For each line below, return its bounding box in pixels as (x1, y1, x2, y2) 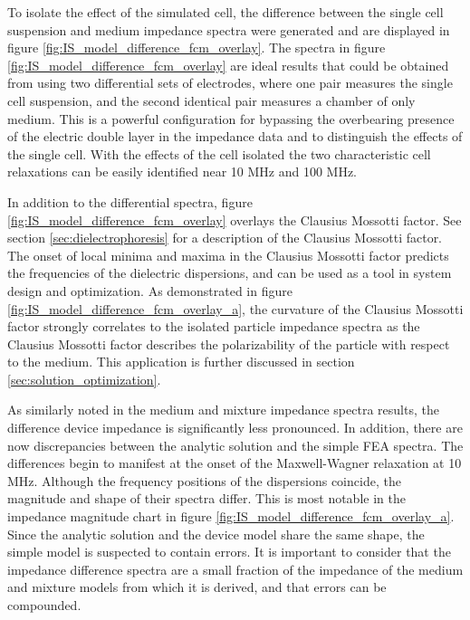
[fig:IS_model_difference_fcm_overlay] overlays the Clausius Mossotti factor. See (7, 210, 462, 229)
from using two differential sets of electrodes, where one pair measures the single (7, 73, 453, 92)
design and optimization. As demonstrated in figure (7, 281, 293, 300)
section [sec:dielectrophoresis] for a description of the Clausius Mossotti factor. (7, 228, 443, 247)
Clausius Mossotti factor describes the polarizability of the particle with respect (7, 334, 450, 353)
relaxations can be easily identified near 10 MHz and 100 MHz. (7, 162, 358, 181)
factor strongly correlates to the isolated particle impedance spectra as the (7, 317, 420, 336)
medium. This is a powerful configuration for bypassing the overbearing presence (7, 109, 455, 128)
